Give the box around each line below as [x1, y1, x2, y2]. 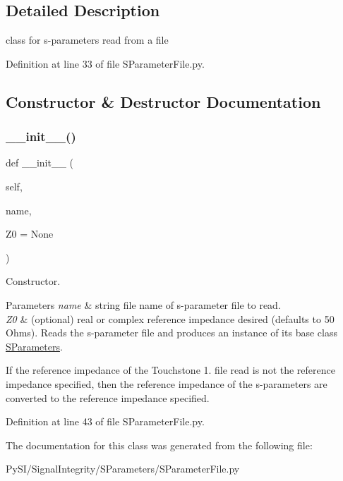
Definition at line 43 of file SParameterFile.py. [6, 414, 205, 429]
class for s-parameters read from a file [6, 32, 169, 47]
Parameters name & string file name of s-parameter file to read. [6, 297, 281, 312]
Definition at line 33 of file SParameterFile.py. [6, 56, 205, 71]
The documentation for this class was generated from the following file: [6, 437, 313, 452]
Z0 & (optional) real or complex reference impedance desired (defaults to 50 [6, 311, 335, 326]
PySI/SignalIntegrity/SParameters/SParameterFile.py [6, 461, 240, 476]
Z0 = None [6, 226, 54, 241]
